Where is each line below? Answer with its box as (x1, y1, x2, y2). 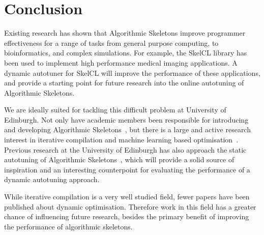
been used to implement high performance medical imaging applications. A (4, 57, 238, 68)
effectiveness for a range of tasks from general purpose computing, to (4, 37, 219, 48)
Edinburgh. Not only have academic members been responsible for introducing (4, 114, 249, 125)
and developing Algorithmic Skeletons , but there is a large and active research (4, 124, 251, 135)
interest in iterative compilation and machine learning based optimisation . (4, 134, 239, 145)
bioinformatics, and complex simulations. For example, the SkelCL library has (4, 47, 247, 58)
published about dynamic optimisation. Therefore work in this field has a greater (4, 201, 256, 212)
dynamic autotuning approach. (4, 174, 100, 185)
